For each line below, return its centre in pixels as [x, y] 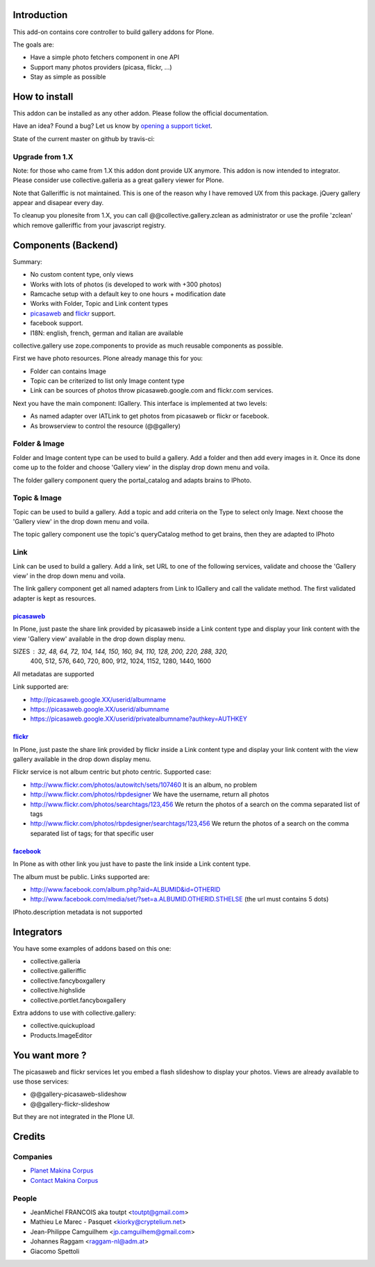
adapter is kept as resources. [55, 598]
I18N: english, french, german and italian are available [107, 333]
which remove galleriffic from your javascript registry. [90, 225]
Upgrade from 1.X [43, 156]
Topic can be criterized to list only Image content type [107, 381]
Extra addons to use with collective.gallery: [75, 1013]
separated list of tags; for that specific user [92, 833]
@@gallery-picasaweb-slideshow [78, 1094]
